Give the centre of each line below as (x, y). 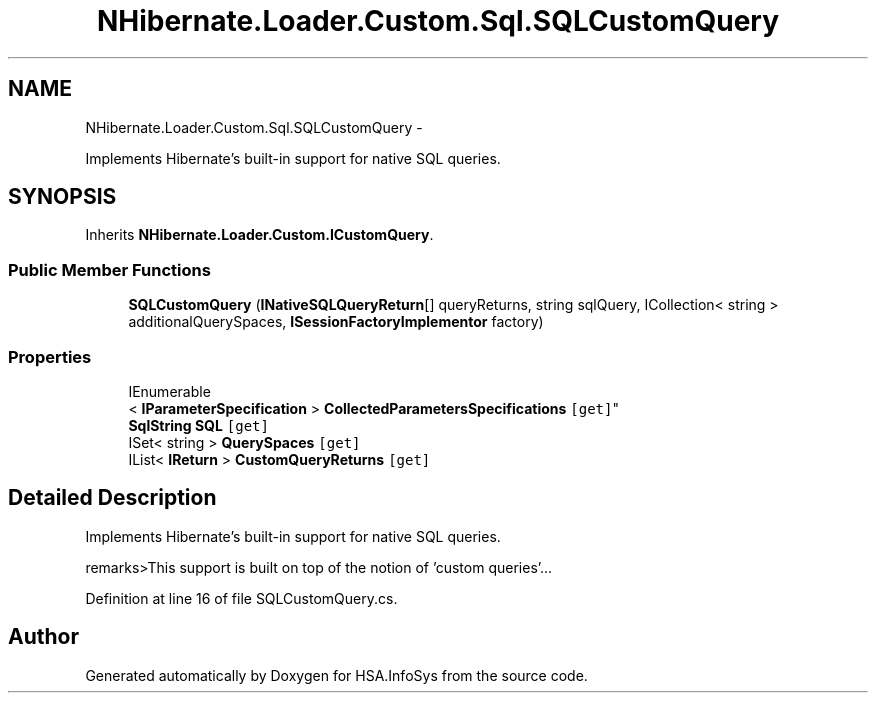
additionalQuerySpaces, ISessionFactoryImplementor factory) (336, 322)
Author (43, 637)
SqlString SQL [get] (198, 425)
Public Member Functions (109, 269)
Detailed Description (112, 498)
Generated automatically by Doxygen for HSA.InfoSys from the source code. (336, 675)
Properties (50, 356)
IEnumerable (169, 391)
